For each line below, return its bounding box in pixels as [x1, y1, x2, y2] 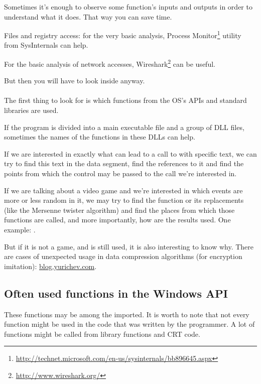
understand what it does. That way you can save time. [4, 11, 172, 22]
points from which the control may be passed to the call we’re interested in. [4, 168, 237, 179]
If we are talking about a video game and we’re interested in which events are [4, 185, 243, 195]
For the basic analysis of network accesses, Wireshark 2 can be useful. [4, 57, 215, 69]
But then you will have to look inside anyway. [4, 75, 145, 86]
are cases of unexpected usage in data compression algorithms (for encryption [4, 251, 242, 262]
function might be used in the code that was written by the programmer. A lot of [4, 319, 255, 329]
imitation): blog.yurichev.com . [4, 261, 97, 271]
